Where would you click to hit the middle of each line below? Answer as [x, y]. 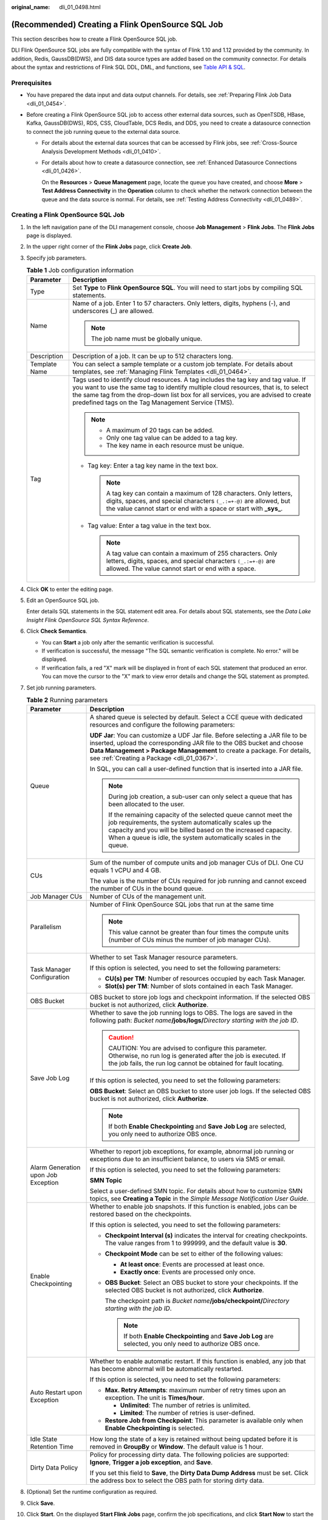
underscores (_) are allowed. [113, 311]
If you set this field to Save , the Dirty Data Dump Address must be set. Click [199, 1473]
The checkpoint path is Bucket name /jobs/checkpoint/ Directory [197, 1301]
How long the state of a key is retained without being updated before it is [194, 1439]
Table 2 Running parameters [67, 700]
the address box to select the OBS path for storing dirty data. [177, 1480]
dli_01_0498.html [80, 7]
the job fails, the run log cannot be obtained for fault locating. [196, 1063]
